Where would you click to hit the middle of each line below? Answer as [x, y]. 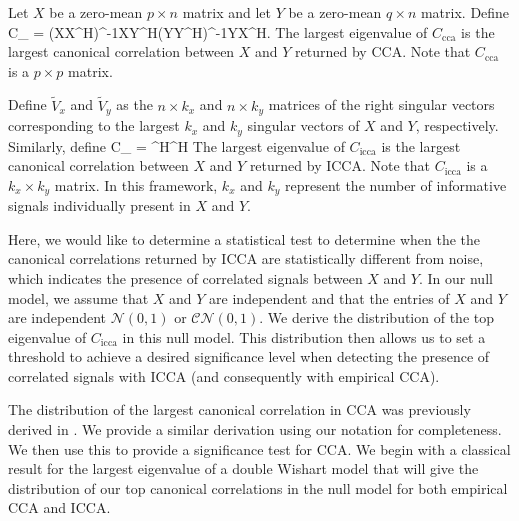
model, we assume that [78, 297]
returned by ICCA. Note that [340, 165]
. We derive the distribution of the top [376, 317]
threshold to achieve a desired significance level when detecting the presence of [249, 356]
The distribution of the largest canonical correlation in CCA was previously [239, 409]
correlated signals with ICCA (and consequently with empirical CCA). [224, 375]
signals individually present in [99, 205]
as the [134, 104]
